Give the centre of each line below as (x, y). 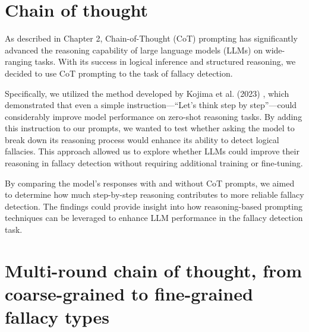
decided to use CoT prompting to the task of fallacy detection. (119, 73)
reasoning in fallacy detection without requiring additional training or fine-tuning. (154, 163)
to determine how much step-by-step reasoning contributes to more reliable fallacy (154, 195)
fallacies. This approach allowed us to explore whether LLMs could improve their (152, 151)
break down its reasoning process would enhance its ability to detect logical (142, 139)
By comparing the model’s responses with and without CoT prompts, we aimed (150, 183)
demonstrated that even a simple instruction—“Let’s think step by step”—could (151, 105)
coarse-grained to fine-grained (129, 293)
